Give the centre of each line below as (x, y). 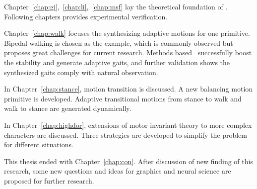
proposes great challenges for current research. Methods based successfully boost (128, 52)
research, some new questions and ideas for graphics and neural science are (118, 171)
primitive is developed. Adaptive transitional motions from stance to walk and (123, 98)
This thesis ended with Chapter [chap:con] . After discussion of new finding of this (128, 161)
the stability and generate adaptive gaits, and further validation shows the (117, 62)
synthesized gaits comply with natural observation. (81, 72)
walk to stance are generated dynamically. (68, 108)
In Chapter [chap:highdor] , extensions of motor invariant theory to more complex (128, 125)
